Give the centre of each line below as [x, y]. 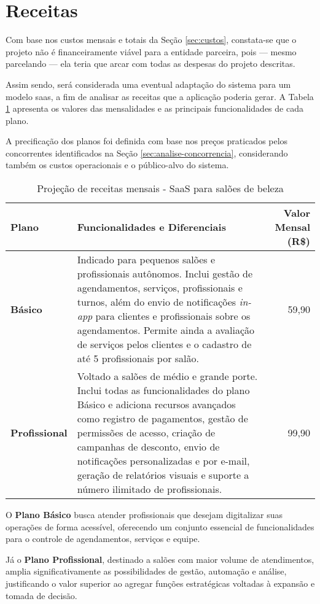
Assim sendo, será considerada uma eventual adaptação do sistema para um [148, 84]
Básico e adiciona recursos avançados [156, 405]
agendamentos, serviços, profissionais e [160, 288]
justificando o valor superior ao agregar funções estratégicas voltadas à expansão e [160, 583]
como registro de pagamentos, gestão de [162, 419]
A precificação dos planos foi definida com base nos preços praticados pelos [147, 141]
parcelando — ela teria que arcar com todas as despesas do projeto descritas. [150, 64]
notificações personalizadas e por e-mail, [163, 461]
